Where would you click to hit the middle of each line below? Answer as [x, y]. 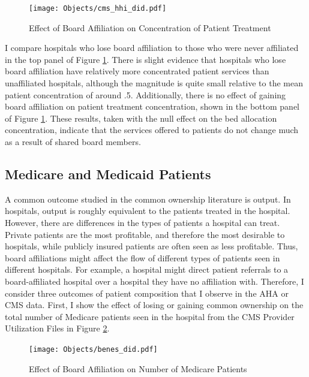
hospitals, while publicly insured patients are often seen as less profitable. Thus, [151, 246]
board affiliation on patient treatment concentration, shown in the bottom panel [152, 106]
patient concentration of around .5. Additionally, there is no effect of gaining [145, 94]
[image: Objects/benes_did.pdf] [93, 349]
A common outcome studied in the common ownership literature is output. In [148, 199]
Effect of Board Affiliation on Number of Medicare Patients [138, 368]
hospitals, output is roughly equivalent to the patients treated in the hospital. [148, 211]
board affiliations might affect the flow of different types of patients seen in [142, 257]
